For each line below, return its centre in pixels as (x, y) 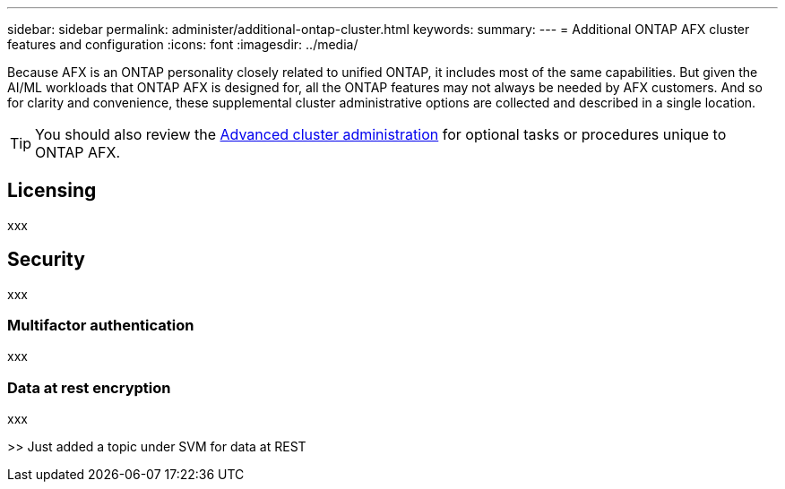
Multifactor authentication (101, 326)
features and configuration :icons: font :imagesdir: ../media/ (183, 44)
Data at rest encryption (89, 387)
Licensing (52, 191)
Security (46, 260)
